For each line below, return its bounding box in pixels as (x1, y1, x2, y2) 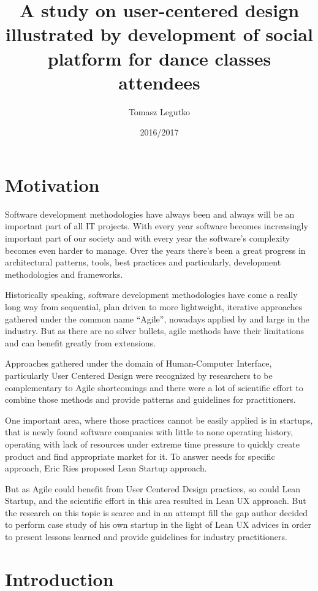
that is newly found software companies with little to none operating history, (5, 425, 293, 438)
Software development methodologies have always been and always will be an (5, 207, 295, 220)
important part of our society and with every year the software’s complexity (5, 232, 290, 244)
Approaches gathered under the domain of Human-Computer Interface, (5, 357, 272, 370)
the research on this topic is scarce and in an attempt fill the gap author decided (5, 506, 308, 519)
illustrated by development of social (6, 21, 313, 47)
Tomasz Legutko (128, 105, 191, 118)
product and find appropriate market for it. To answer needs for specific (5, 449, 275, 462)
